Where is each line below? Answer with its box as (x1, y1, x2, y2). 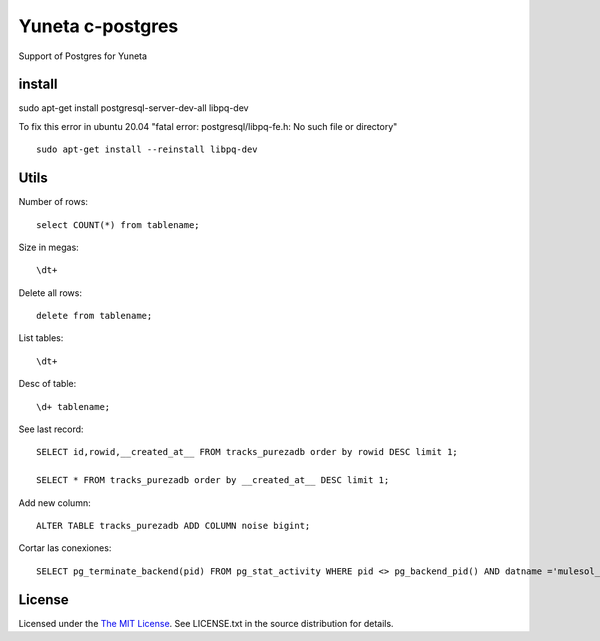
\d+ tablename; (36, 401, 111, 412)
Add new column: (18, 496, 91, 509)
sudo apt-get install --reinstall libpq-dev (36, 144, 259, 155)
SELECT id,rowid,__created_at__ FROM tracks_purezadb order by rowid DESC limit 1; (36, 446, 459, 458)
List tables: (18, 332, 64, 344)
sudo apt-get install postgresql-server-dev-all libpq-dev (18, 102, 249, 114)
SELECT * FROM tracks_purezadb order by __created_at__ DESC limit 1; (36, 475, 390, 486)
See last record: (18, 423, 84, 435)
